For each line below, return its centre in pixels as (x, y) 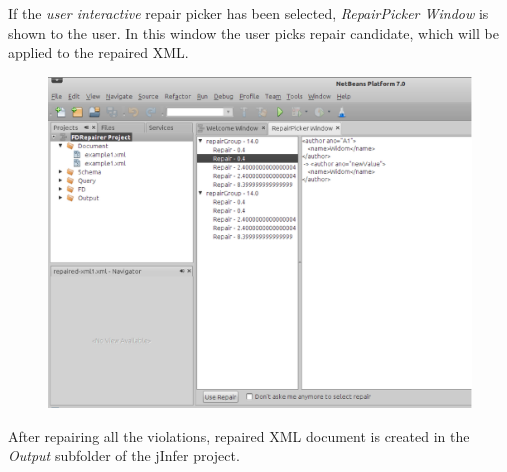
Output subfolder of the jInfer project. (124, 455)
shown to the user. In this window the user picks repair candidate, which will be (253, 32)
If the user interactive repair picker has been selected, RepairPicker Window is (248, 13)
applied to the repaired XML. (98, 52)
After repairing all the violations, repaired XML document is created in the (239, 435)
